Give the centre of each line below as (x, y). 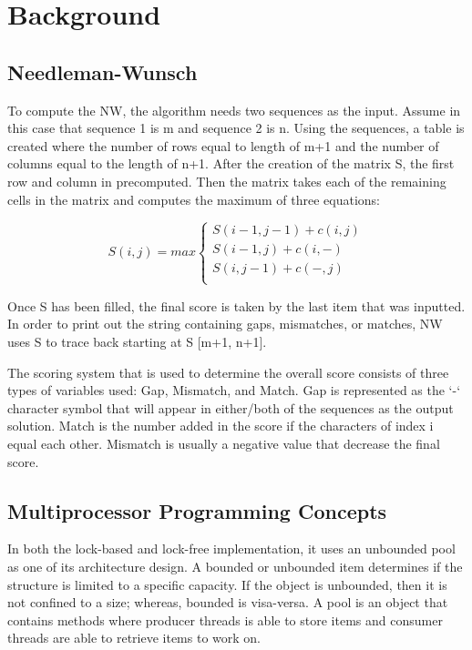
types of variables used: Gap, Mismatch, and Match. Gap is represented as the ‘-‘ (234, 390)
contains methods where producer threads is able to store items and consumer (225, 620)
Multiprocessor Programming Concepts (197, 510)
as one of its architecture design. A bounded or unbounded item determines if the (235, 566)
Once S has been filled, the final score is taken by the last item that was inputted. (236, 305)
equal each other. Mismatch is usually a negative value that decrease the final (224, 443)
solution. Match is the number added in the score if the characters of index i (221, 426)
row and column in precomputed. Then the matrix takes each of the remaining (227, 181)
